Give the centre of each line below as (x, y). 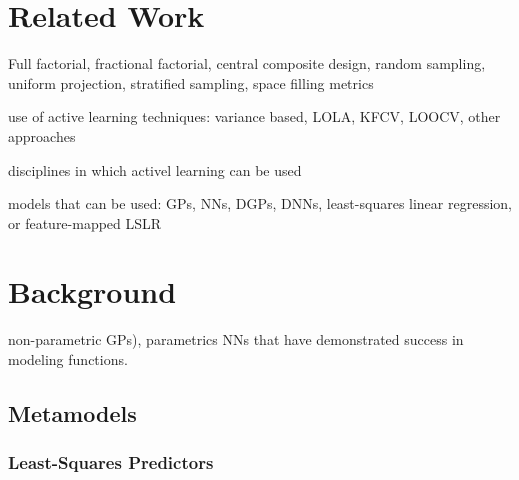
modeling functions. (68, 359)
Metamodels (72, 412)
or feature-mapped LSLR (85, 222)
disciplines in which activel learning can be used (155, 169)
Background (92, 291)
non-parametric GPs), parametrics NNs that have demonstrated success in (236, 339)
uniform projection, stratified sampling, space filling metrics (191, 82)
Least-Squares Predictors (111, 462)
